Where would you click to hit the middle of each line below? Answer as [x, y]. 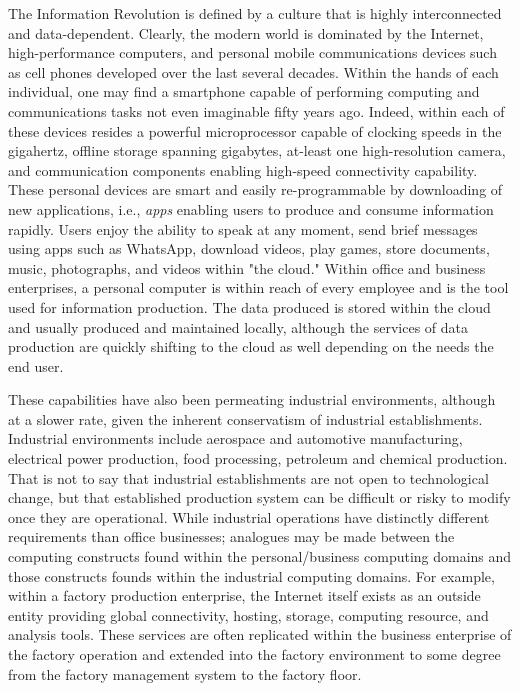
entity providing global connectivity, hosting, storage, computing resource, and [248, 614]
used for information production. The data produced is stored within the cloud [249, 306]
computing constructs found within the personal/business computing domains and [260, 556]
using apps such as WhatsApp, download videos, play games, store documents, [249, 248]
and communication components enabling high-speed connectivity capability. [243, 169]
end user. [36, 365]
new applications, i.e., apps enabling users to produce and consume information [251, 208]
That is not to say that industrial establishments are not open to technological [248, 477]
